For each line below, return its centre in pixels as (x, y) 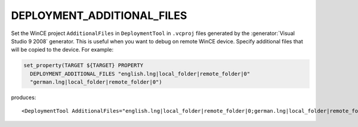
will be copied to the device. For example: (62, 50)
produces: (24, 97)
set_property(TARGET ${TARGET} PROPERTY (83, 66)
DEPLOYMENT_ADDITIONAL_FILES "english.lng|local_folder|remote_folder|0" (140, 74)
